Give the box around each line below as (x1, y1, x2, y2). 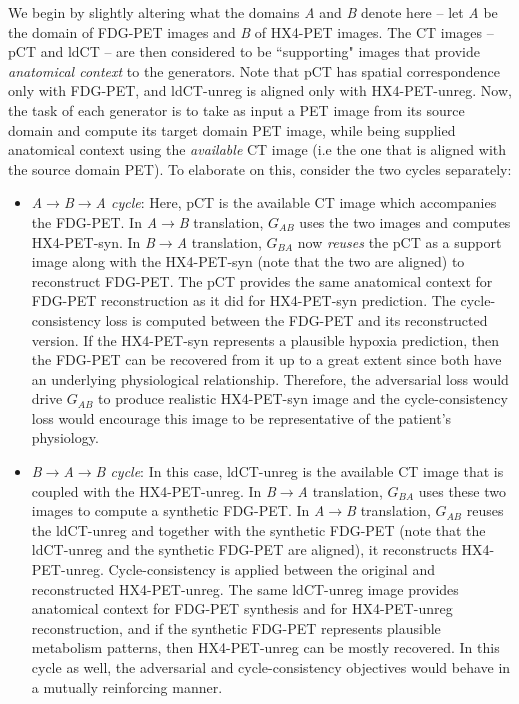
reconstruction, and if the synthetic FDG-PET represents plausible (31, 617, 441, 638)
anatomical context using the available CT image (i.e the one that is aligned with (8, 139, 507, 160)
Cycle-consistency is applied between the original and (108, 559, 435, 580)
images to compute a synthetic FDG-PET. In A (31, 500, 325, 521)
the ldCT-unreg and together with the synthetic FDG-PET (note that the (31, 519, 486, 540)
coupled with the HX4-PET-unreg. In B (31, 480, 276, 501)
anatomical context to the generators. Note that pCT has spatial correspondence (8, 60, 500, 81)
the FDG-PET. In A (31, 211, 158, 232)
